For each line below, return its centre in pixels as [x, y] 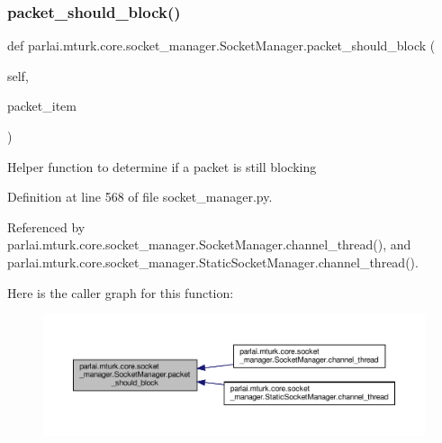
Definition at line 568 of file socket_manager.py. [140, 197]
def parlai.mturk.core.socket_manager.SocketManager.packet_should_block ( [221, 45]
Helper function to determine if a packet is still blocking [162, 166]
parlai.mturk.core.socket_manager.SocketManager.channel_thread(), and [209, 244]
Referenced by [46, 226]
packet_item [42, 106]
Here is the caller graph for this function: [121, 292]
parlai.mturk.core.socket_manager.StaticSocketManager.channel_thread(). [213, 262]
